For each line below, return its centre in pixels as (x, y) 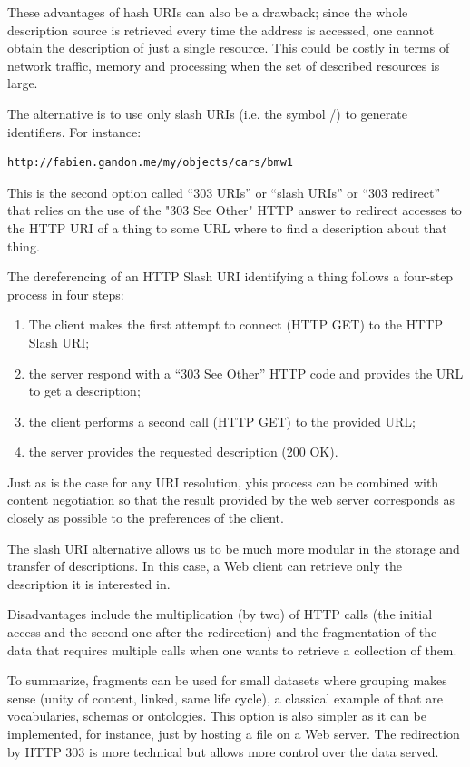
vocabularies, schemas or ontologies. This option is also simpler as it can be (217, 716)
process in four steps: (66, 294)
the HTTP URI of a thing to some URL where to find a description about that (227, 227)
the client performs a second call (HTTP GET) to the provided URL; (222, 421)
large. (23, 83)
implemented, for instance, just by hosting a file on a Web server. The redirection (234, 733)
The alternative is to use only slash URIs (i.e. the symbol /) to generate (207, 113)
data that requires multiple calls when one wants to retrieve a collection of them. (232, 649)
